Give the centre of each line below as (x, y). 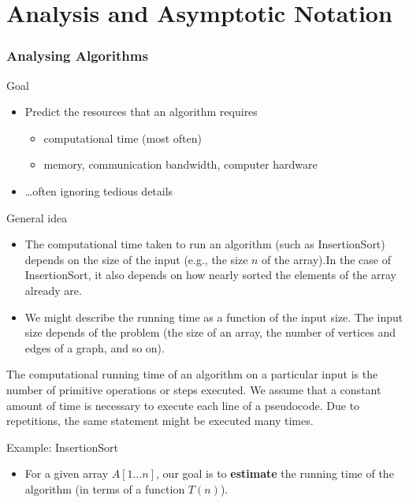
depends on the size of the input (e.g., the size (136, 259)
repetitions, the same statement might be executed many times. (160, 421)
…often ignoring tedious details (99, 190)
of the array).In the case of (326, 259)
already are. (53, 290)
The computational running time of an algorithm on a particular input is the (192, 374)
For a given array (67, 473)
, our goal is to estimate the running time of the (275, 473)
